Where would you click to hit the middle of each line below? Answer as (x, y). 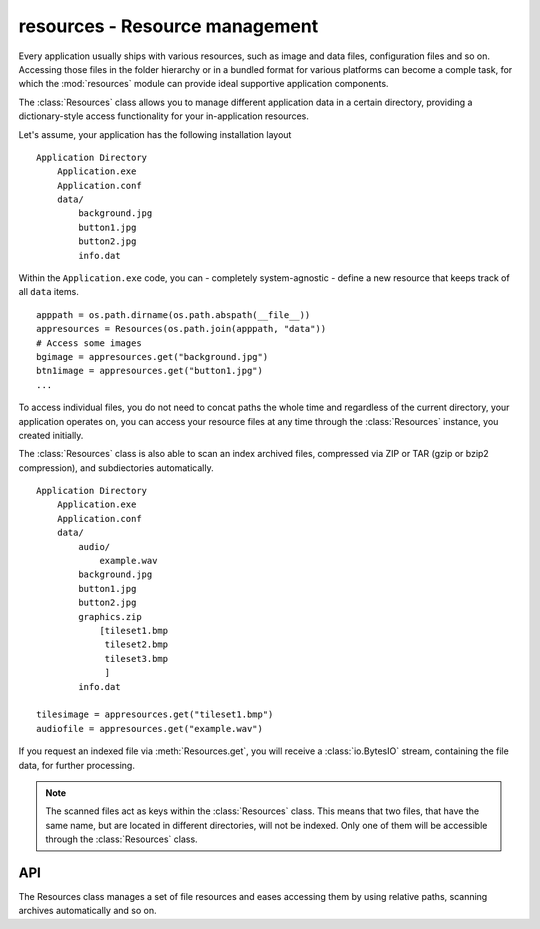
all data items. (48, 292)
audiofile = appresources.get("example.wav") (150, 728)
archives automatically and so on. (87, 911)
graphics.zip (110, 616)
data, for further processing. (76, 765)
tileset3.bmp (136, 658)
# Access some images (89, 343)
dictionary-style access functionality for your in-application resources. (163, 116)
